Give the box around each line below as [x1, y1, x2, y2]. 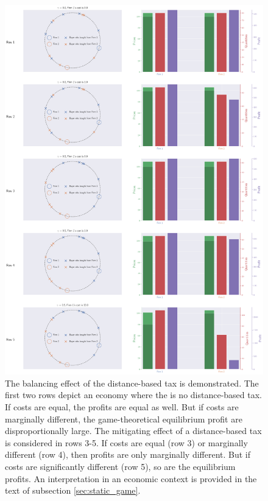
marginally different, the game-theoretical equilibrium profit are [5, 412, 242, 425]
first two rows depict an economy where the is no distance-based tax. [5, 388, 263, 401]
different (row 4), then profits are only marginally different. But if [5, 448, 251, 461]
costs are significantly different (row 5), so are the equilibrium [5, 460, 236, 472]
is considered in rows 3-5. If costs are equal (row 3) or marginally [5, 436, 248, 449]
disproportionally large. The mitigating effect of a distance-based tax [5, 424, 262, 437]
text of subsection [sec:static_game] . [5, 484, 141, 497]
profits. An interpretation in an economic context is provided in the [5, 472, 257, 485]
